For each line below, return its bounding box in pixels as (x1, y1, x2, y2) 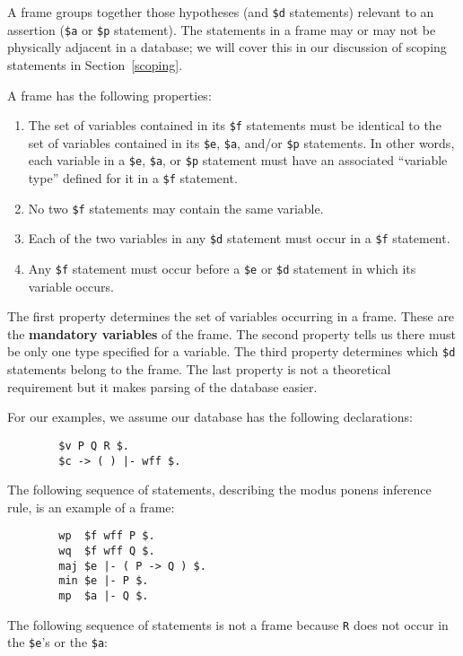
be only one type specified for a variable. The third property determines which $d (7, 342, 456, 361)
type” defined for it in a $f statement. (28, 169, 238, 188)
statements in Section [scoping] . (7, 55, 183, 74)
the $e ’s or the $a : (7, 633, 108, 652)
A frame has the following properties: (7, 85, 212, 104)
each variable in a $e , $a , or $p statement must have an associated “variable (28, 151, 448, 170)
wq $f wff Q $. (58, 545, 155, 558)
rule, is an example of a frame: (7, 497, 175, 516)
